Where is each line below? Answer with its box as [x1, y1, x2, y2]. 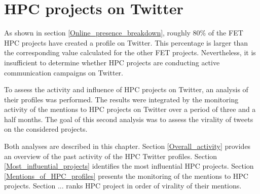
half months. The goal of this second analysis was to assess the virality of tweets [4, 113, 253, 124]
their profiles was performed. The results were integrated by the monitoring [4, 94, 239, 104]
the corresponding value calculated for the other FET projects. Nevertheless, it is [4, 47, 256, 58]
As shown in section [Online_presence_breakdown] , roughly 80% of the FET [4, 27, 243, 38]
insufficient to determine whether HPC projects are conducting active [4, 57, 220, 67]
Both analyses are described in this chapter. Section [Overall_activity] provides [4, 141, 251, 151]
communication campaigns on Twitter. [4, 67, 124, 77]
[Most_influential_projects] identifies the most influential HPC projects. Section [4, 161, 254, 171]
